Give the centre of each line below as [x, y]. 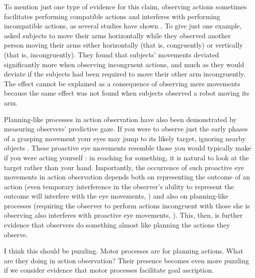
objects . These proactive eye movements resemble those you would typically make [127, 148]
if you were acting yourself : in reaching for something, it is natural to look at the [127, 157]
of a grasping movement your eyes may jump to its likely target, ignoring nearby [125, 138]
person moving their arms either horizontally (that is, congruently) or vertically [124, 45]
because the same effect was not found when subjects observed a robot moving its [127, 93]
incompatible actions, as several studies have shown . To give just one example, [123, 26]
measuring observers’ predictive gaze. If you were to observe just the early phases [126, 129]
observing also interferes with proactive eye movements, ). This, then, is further [123, 215]
